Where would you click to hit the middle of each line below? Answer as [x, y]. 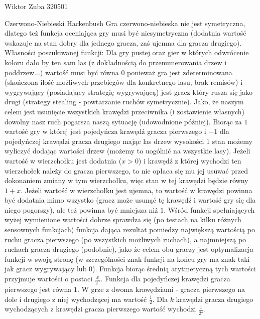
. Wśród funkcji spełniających [209, 209]
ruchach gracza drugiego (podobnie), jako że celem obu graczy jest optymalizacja [129, 249]
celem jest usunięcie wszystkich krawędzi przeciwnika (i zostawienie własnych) [125, 111]
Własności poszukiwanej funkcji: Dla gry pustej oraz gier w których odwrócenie [127, 52]
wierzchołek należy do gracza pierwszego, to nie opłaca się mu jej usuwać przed [126, 170]
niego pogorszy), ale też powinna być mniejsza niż [81, 209]
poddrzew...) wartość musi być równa [62, 72]
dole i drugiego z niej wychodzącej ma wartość [76, 299]
